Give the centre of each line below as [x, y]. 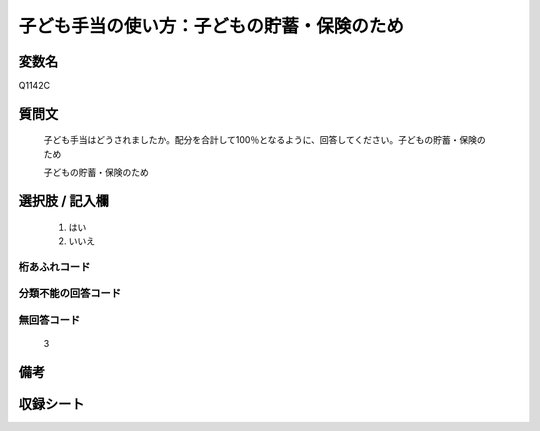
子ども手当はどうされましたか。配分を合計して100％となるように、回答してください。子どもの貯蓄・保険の [264, 140]
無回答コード [49, 320]
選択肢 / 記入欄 [64, 201]
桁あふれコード [54, 267]
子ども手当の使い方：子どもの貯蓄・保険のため [211, 26]
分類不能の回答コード [70, 293]
